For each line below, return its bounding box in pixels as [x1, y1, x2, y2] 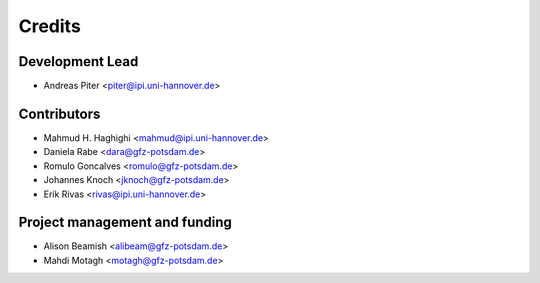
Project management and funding [18, 214, 232, 231]
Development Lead [18, 53, 139, 70]
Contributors [18, 105, 101, 122]
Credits [18, 15, 82, 37]
